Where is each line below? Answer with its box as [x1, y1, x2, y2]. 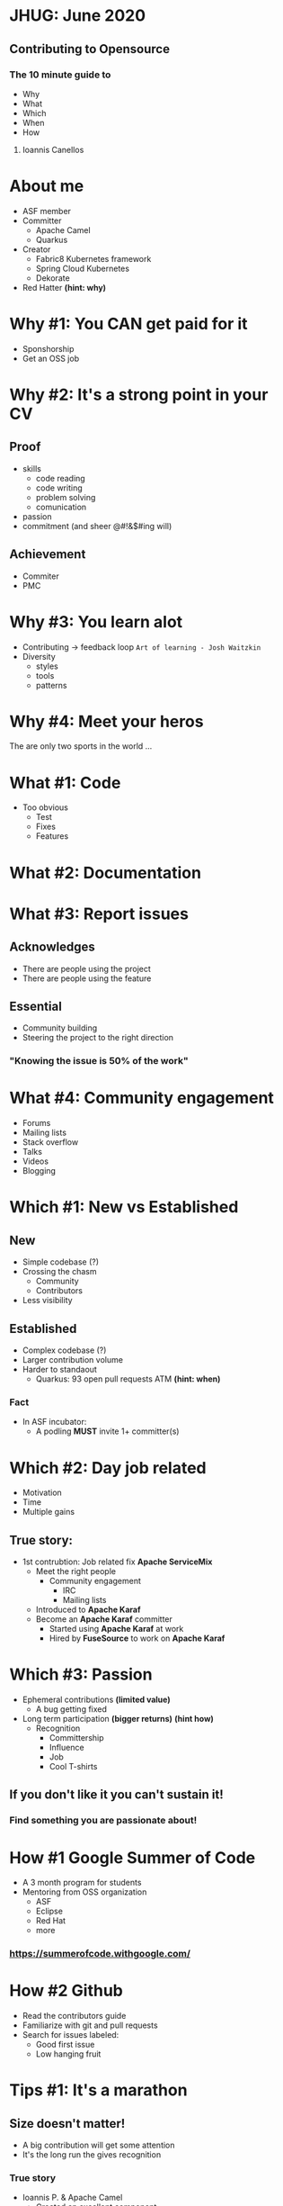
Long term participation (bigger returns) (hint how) [22, 1714, 214, 1724]
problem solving [35, 491, 96, 502]
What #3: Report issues [9, 904, 189, 923]
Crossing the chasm [22, 1266, 97, 1277]
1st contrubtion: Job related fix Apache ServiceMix [22, 1556, 213, 1567]
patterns [35, 680, 67, 690]
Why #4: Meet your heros [9, 711, 204, 732]
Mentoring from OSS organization [22, 1886, 147, 1897]
